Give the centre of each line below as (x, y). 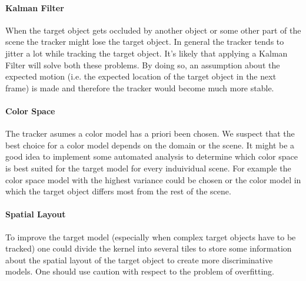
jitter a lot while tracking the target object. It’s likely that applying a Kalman (147, 53)
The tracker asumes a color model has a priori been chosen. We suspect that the (150, 133)
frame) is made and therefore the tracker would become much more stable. (140, 87)
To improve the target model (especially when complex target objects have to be (151, 237)
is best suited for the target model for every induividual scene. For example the (148, 168)
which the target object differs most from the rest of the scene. (118, 191)
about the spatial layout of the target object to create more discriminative (139, 259)
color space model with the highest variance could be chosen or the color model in (153, 179)
